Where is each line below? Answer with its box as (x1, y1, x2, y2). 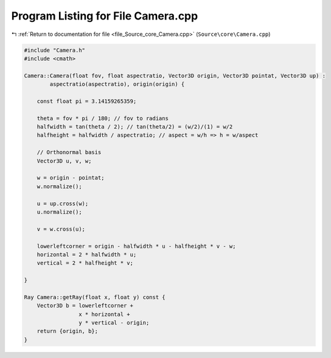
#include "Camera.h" (24, 46, 85, 54)
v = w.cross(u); (37, 225, 85, 233)
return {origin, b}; (37, 328, 99, 335)
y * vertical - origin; (78, 320, 150, 326)
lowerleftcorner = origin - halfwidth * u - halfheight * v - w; (37, 242, 236, 250)
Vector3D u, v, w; (37, 157, 92, 164)
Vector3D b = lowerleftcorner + (37, 302, 134, 309)
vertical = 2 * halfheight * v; (37, 259, 134, 267)
